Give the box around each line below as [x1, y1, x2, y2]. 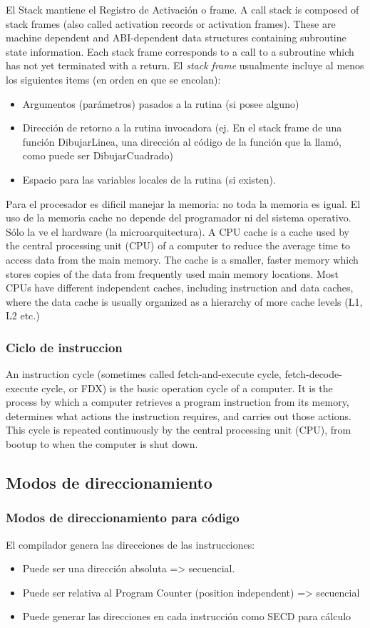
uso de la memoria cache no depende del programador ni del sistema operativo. [6, 210, 351, 225]
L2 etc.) [6, 308, 40, 323]
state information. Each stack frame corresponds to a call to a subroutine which [6, 44, 354, 59]
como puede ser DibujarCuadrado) [22, 148, 173, 163]
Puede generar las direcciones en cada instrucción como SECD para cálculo [22, 609, 351, 624]
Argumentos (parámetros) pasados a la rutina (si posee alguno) [22, 96, 299, 111]
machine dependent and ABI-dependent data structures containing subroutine [6, 30, 346, 45]
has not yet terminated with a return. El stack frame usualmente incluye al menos [6, 58, 364, 73]
